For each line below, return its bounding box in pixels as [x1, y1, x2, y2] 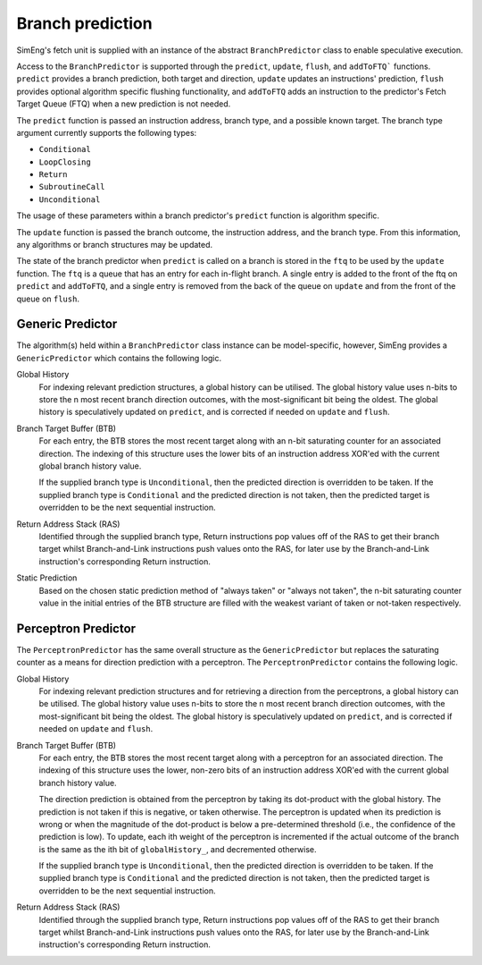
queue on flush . [16, 293, 80, 304]
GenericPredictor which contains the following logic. [16, 352, 222, 363]
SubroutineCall [38, 182, 106, 192]
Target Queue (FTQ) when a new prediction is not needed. [16, 98, 231, 109]
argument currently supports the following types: [16, 127, 197, 138]
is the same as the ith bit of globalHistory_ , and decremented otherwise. [38, 843, 317, 854]
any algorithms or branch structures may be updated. [16, 240, 213, 250]
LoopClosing [38, 157, 91, 167]
